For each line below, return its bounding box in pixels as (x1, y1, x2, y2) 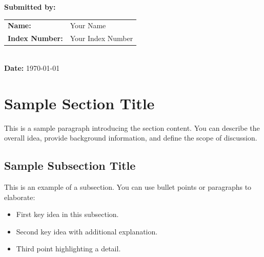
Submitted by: (4, 2, 56, 12)
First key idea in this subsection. (16, 209, 119, 220)
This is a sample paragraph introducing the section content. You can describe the (4, 122, 260, 133)
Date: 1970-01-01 (4, 62, 60, 73)
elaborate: (4, 191, 35, 202)
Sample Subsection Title (4, 157, 136, 173)
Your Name (70, 20, 106, 31)
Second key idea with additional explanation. (16, 226, 158, 236)
